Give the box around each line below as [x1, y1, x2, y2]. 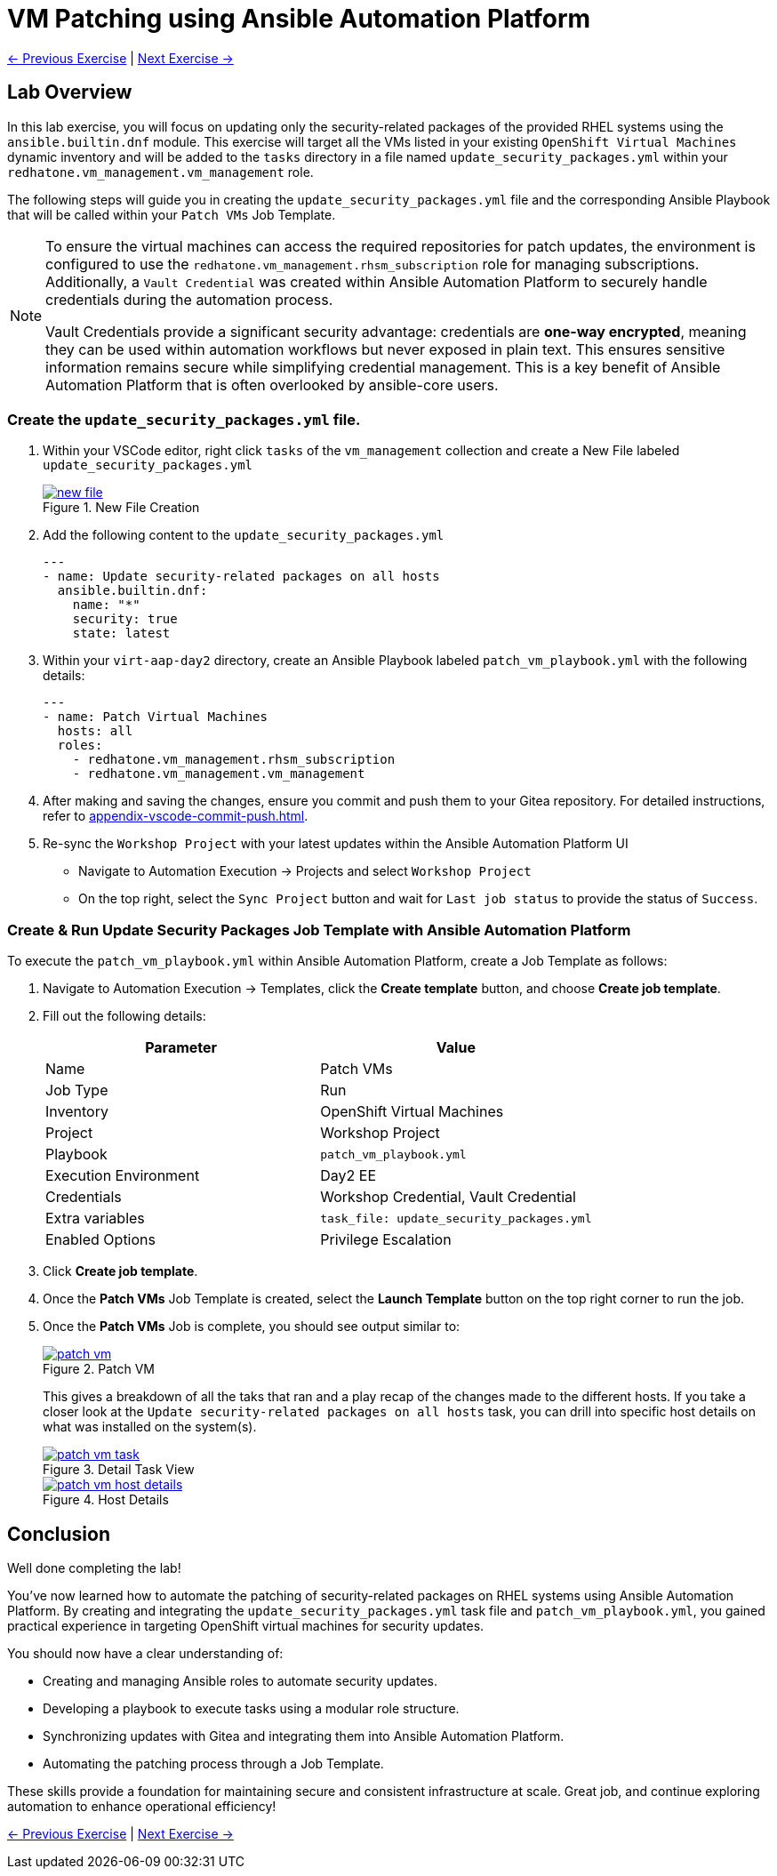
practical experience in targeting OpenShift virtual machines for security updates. [7, 1617, 485, 1633]
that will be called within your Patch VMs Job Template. [7, 206, 336, 222]
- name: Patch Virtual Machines [43, 710, 268, 725]
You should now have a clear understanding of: [7, 1645, 284, 1661]
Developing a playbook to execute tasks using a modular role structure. [43, 1700, 460, 1716]
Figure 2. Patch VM [43, 1361, 155, 1377]
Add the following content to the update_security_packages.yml [43, 527, 445, 543]
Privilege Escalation [320, 1231, 452, 1249]
